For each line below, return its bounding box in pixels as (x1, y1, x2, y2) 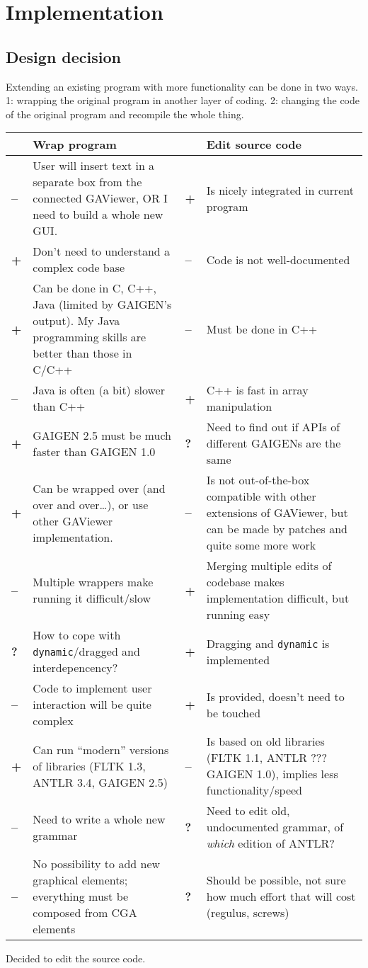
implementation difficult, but (206, 590, 350, 607)
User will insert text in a (33, 157, 155, 174)
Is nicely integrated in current (206, 181, 354, 198)
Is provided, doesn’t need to (206, 688, 345, 705)
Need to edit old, (206, 802, 290, 819)
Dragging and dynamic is (206, 634, 330, 651)
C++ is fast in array (206, 382, 309, 399)
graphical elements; (33, 872, 128, 889)
